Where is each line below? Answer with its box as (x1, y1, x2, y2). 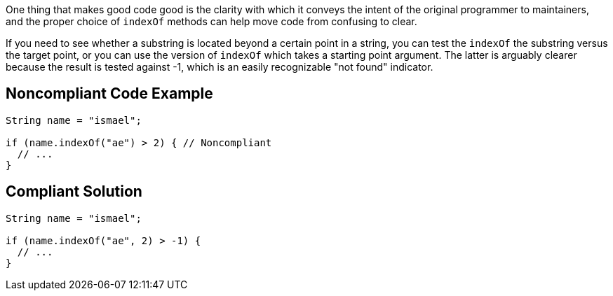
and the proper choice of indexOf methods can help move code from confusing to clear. (6, 15, 417, 27)
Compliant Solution (6, 183, 142, 201)
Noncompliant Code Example (6, 85, 213, 103)
